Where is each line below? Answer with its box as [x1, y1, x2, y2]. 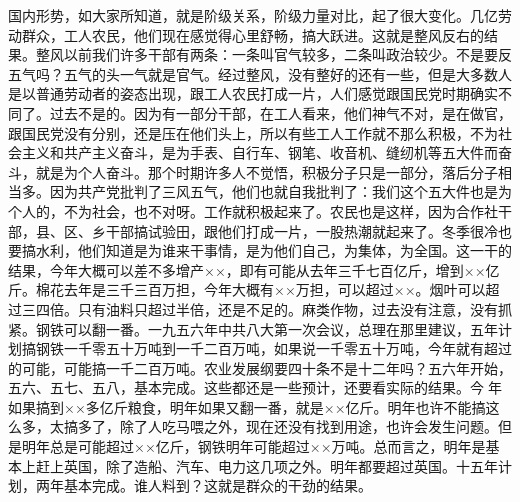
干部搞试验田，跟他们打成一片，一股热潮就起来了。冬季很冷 [105, 220, 498, 241]
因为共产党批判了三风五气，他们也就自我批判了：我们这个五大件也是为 [49, 181, 512, 202]
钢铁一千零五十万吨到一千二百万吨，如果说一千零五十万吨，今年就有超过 [35, 338, 512, 359]
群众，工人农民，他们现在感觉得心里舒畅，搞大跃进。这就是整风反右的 [21, 24, 484, 45]
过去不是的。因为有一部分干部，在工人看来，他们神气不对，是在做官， [49, 102, 512, 123]
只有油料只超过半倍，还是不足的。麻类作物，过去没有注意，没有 [77, 298, 498, 319]
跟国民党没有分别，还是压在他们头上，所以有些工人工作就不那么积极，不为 [8, 122, 498, 143]
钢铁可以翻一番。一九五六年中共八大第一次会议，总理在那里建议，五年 [35, 318, 498, 339]
